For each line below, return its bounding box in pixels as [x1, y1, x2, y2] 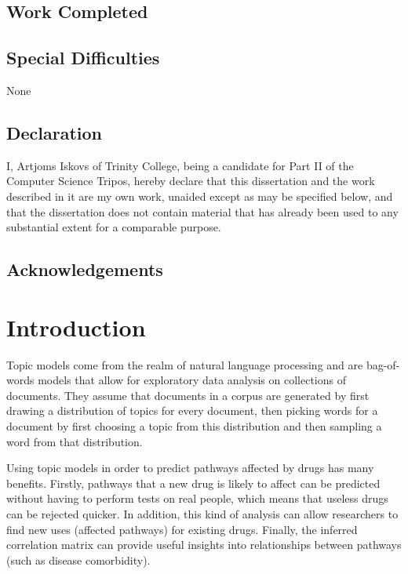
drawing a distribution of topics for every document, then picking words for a [6, 402, 378, 419]
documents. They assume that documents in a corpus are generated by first [6, 387, 370, 403]
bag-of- [366, 356, 400, 372]
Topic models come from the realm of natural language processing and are [6, 356, 363, 372]
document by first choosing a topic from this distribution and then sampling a [6, 418, 382, 434]
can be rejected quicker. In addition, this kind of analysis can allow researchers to [6, 506, 399, 521]
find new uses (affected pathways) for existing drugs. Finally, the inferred [6, 521, 358, 537]
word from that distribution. [6, 433, 143, 449]
